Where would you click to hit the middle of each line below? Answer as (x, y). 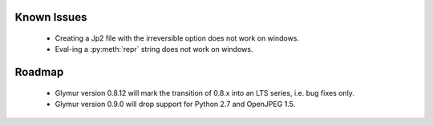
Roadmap (39, 72)
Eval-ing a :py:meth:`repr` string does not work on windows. (154, 49)
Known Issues (51, 17)
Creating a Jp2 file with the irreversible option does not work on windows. (177, 38)
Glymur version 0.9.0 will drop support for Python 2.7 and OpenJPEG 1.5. (175, 104)
